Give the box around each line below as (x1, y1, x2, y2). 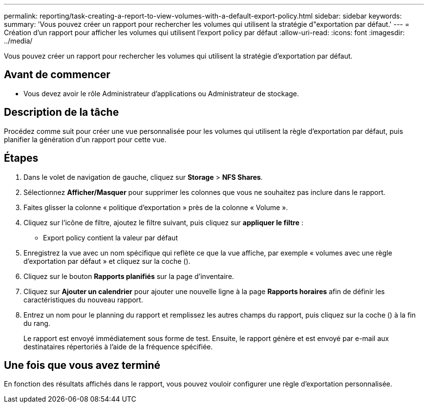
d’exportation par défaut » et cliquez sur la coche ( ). (23, 257, 191, 265)
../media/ (4, 37, 33, 45)
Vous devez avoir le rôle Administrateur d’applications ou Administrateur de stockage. (23, 89, 299, 98)
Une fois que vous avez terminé (4, 359, 161, 371)
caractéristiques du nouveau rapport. (23, 295, 143, 304)
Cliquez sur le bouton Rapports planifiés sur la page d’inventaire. (23, 272, 234, 280)
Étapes (4, 152, 39, 165)
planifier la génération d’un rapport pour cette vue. (4, 135, 167, 144)
